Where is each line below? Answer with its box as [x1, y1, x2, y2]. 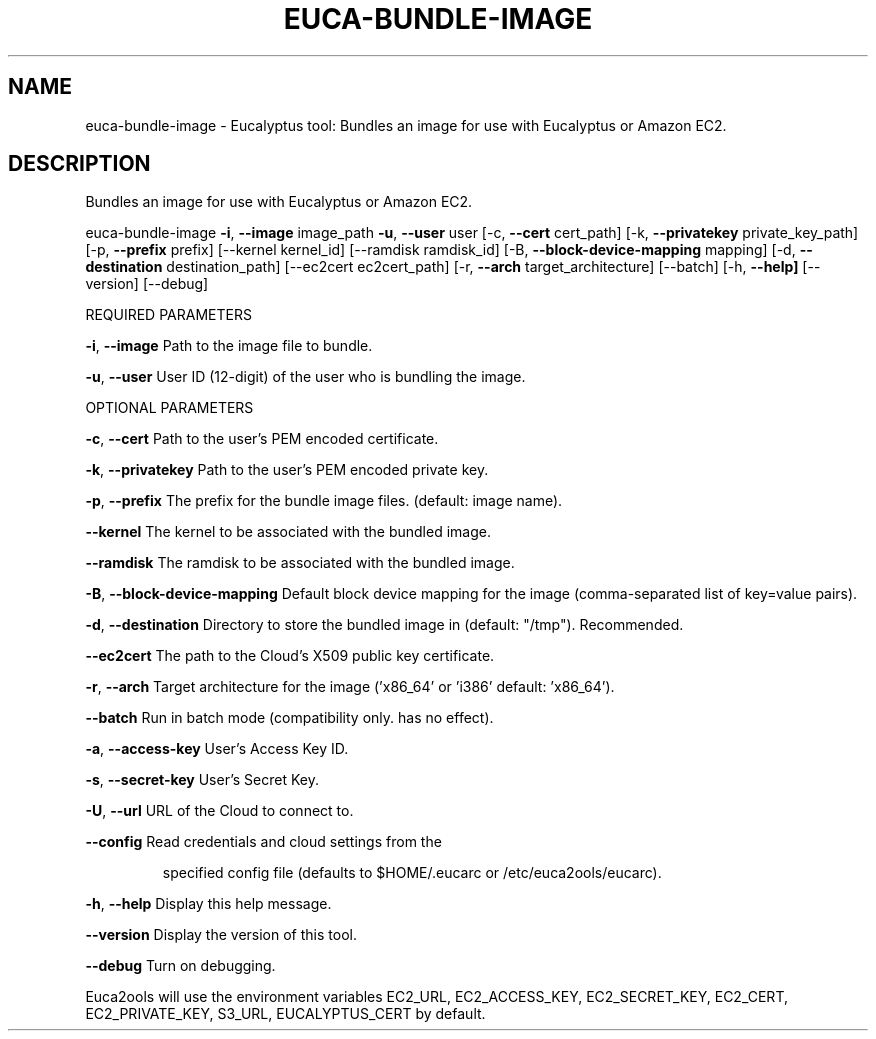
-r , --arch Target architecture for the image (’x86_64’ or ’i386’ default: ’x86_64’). [85, 678, 615, 696]
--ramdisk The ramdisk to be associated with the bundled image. [85, 554, 515, 572]
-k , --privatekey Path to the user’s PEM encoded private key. [85, 461, 489, 479]
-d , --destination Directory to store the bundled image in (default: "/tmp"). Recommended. [85, 616, 684, 634]
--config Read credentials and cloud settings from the [85, 833, 442, 851]
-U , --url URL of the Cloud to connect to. [85, 802, 354, 820]
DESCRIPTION [8, 151, 151, 177]
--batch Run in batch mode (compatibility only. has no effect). [85, 709, 494, 727]
